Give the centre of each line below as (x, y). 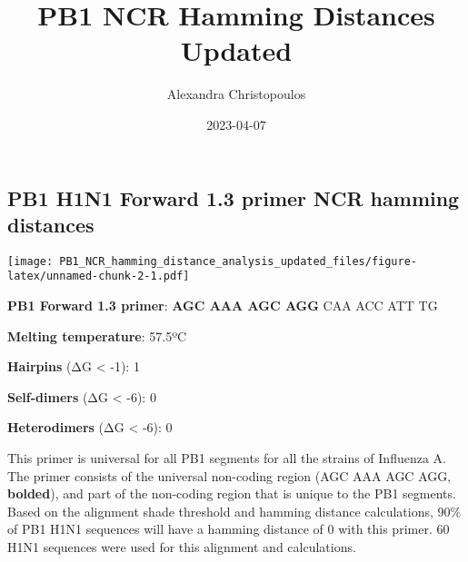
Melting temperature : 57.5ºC (97, 335)
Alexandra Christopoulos (236, 94)
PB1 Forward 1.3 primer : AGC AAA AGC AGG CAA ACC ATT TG (223, 306)
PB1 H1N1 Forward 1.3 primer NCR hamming (234, 197)
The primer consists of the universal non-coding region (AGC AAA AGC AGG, (229, 475)
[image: (30, 261)
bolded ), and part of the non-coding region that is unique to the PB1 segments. (232, 493)
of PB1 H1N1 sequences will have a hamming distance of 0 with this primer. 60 (229, 529)
